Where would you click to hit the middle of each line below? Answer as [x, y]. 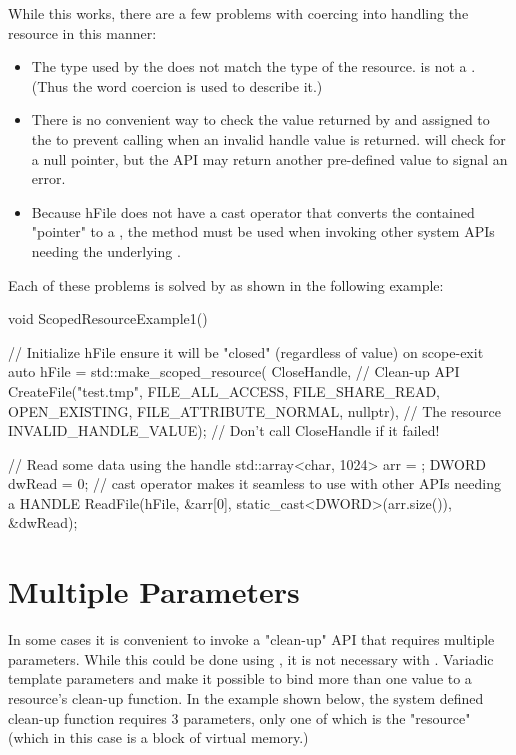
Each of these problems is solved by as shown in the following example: [226, 284]
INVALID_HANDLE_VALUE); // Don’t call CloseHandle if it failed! [224, 430]
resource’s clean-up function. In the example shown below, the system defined [246, 697]
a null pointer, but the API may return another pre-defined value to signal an [269, 158]
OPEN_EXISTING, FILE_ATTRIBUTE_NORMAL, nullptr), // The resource [254, 410]
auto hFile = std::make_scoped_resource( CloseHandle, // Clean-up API [234, 371]
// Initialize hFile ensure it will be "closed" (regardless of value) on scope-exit [246, 351]
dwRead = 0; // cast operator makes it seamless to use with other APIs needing [254, 483]
